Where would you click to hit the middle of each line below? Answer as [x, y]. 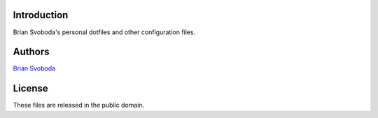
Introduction [41, 15]
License [30, 88]
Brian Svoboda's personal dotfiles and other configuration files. [104, 32]
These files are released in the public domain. [79, 105]
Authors [31, 52]
